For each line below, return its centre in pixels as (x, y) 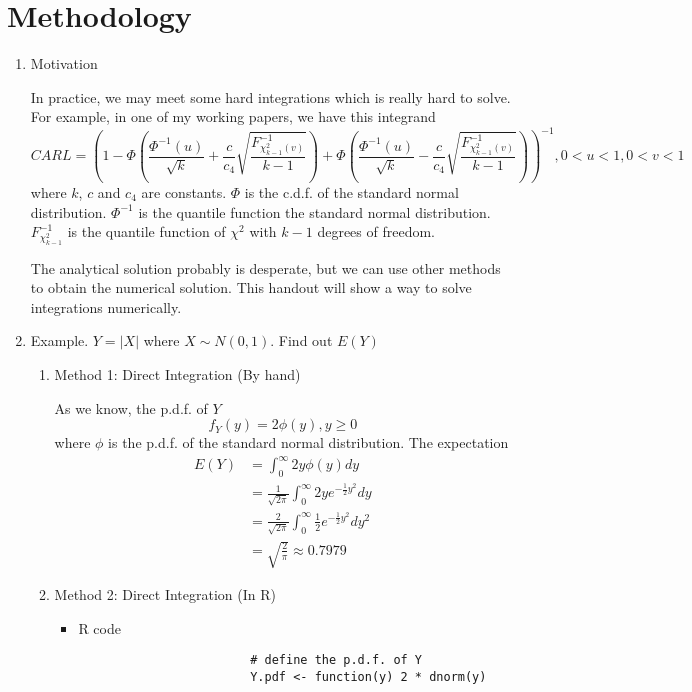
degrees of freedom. (376, 231)
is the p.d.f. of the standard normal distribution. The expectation (308, 442)
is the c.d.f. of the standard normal (351, 191)
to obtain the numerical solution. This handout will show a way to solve (251, 287)
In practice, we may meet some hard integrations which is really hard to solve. (270, 96)
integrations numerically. (106, 306)
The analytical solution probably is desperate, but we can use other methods (265, 267)
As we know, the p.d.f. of (131, 407)
